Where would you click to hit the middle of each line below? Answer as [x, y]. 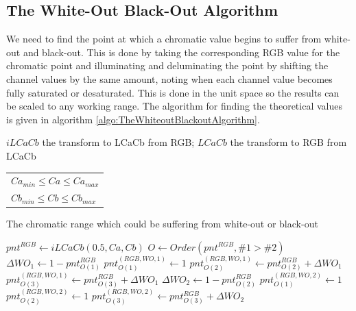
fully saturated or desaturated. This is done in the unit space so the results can [173, 92]
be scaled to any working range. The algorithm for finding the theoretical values [174, 106]
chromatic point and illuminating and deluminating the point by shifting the [167, 65]
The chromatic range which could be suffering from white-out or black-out [162, 224]
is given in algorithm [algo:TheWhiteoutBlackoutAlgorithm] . [133, 119]
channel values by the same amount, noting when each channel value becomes [169, 78]
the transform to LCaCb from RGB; [118, 142]
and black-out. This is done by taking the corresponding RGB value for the [181, 52]
